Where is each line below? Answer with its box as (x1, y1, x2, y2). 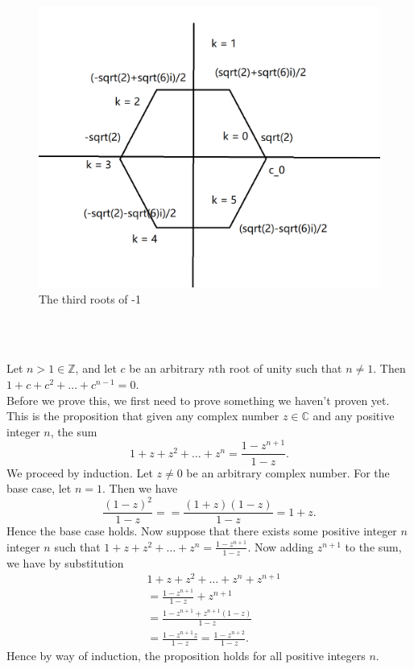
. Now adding (247, 538, 314, 555)
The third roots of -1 (39, 290, 141, 307)
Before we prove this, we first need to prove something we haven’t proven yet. (6, 391, 390, 408)
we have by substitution (6, 554, 124, 571)
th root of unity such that (214, 360, 342, 377)
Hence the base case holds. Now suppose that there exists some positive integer (6, 522, 397, 539)
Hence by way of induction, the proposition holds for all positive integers (6, 647, 366, 664)
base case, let (6, 480, 72, 497)
